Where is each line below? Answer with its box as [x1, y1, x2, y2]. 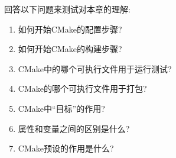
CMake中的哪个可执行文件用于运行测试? [18, 62, 172, 75]
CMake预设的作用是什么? [18, 142, 114, 154]
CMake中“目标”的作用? [18, 102, 105, 114]
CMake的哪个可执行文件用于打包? [18, 82, 147, 95]
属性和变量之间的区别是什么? [18, 122, 130, 134]
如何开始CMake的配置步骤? [18, 22, 122, 35]
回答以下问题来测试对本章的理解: [4, 3, 131, 15]
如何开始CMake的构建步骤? [18, 43, 122, 55]
